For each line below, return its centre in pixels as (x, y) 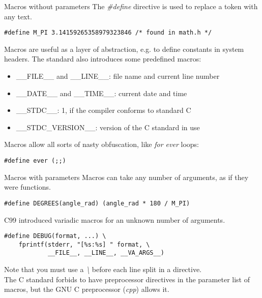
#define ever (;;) (35, 161)
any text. (18, 16)
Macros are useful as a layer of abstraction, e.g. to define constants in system (124, 49)
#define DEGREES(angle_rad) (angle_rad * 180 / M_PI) (97, 203)
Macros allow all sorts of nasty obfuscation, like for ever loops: (101, 144)
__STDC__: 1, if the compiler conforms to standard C (104, 110)
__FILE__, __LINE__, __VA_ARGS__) (106, 253)
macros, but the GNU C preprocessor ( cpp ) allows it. (87, 289)
